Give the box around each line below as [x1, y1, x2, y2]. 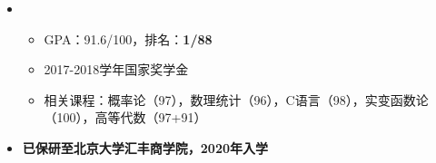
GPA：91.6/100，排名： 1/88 [44, 29, 213, 48]
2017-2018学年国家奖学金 [44, 60, 189, 79]
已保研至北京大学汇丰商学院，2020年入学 [22, 138, 268, 157]
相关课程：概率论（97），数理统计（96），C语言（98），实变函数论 [44, 90, 429, 109]
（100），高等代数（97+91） [44, 108, 207, 127]
